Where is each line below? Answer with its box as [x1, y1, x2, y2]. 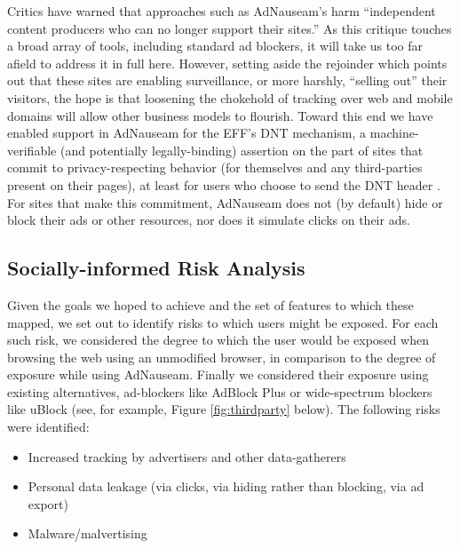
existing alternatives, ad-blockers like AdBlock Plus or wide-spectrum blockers [7, 382, 432, 401]
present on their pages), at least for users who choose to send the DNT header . [7, 175, 440, 194]
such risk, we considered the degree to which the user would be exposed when [7, 330, 429, 349]
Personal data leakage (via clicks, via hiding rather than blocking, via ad [28, 477, 424, 496]
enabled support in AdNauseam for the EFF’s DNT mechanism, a [7, 123, 367, 142]
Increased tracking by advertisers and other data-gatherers [28, 447, 346, 465]
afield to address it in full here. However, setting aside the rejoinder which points [7, 53, 448, 72]
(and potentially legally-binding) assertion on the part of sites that [59, 140, 424, 159]
